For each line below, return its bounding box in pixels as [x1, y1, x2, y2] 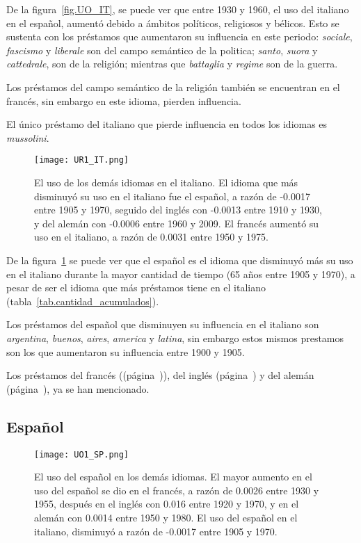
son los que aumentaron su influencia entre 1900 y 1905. [6, 344, 245, 359]
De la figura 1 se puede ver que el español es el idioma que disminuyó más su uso [6, 252, 353, 267]
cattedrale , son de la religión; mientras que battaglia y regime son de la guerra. [6, 56, 338, 71]
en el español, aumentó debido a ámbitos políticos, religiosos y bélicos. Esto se [6, 15, 339, 30]
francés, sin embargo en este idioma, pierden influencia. [6, 93, 241, 108]
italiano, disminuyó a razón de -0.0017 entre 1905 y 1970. [34, 524, 278, 538]
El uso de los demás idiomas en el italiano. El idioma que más [34, 175, 298, 189]
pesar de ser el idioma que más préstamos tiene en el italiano [6, 280, 266, 295]
